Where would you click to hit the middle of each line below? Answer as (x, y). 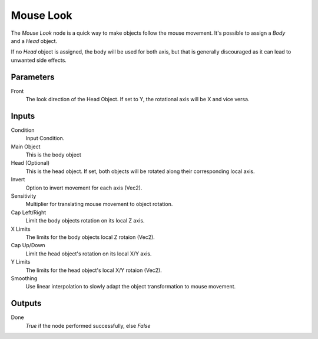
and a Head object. (34, 41)
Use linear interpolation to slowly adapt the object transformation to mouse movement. (131, 287)
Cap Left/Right (29, 212)
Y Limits (21, 262)
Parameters (33, 77)
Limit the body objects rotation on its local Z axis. (85, 221)
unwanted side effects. (39, 60)
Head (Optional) (30, 163)
